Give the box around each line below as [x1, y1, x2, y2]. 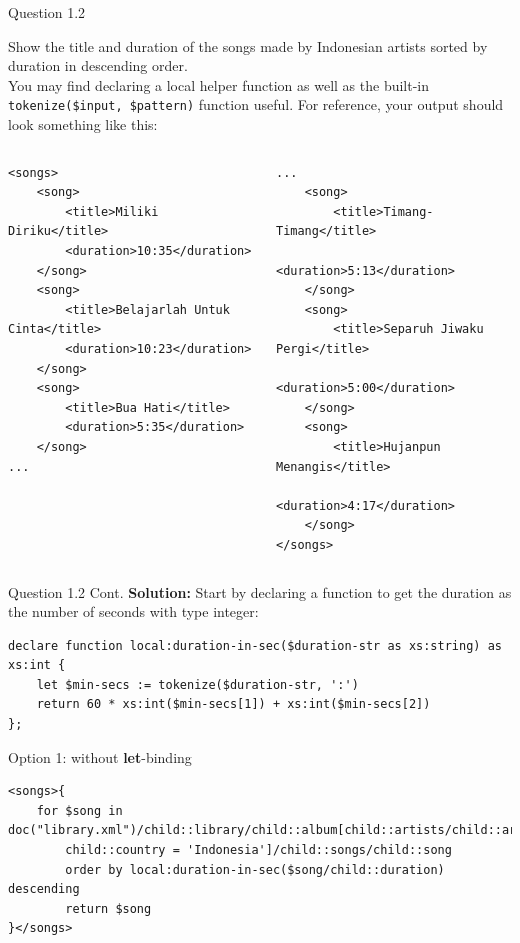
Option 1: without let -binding [8, 746, 192, 767]
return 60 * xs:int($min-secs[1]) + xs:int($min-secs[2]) [36, 697, 431, 712]
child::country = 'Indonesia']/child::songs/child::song [65, 843, 452, 858]
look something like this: [8, 114, 158, 135]
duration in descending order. [8, 55, 188, 76]
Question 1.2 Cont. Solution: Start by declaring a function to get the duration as [8, 581, 512, 602]
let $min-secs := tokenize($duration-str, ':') [36, 677, 359, 692]
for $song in [36, 803, 123, 818]
